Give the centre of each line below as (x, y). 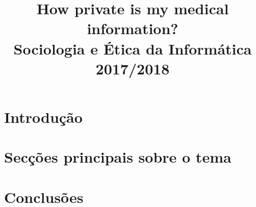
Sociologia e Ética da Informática (133, 48)
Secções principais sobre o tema (118, 157)
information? (133, 28)
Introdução (43, 117)
